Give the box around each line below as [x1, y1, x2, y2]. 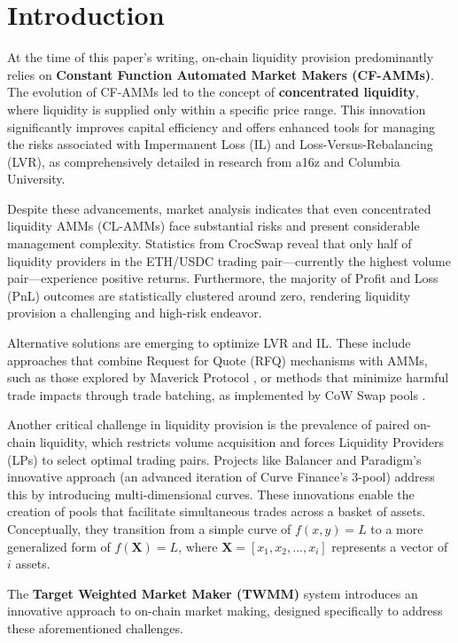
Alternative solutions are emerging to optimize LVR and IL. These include [7, 333, 411, 352]
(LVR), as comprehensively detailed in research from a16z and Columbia [7, 152, 400, 170]
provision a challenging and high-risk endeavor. [7, 303, 262, 322]
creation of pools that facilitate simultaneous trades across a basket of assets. [7, 502, 426, 521]
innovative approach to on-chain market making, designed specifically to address [7, 601, 443, 620]
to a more [370, 519, 423, 537]
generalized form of [7, 537, 111, 555]
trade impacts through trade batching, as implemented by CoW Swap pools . [7, 385, 426, 404]
